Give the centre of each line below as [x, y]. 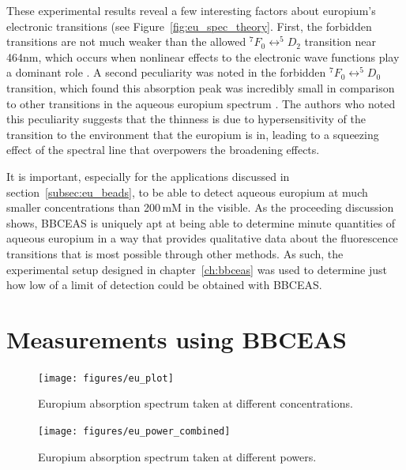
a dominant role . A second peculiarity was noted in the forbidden [166, 72]
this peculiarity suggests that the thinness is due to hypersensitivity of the [186, 119]
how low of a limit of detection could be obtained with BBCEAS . [164, 285]
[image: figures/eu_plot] [106, 378]
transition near [340, 41]
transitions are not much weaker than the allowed [126, 41]
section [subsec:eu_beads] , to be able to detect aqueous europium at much [187, 192]
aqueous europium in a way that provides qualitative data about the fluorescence [202, 238]
